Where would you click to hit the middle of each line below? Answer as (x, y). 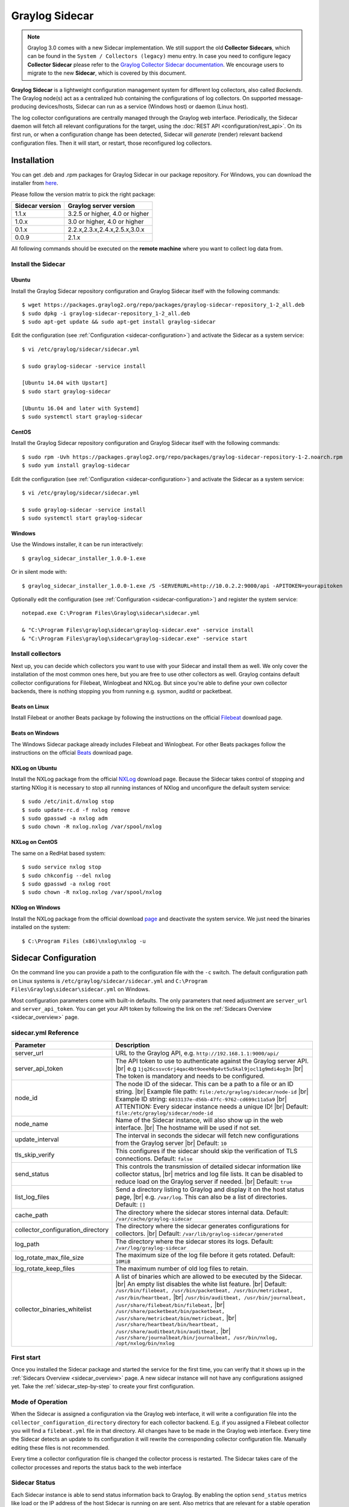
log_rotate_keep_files (45, 1268)
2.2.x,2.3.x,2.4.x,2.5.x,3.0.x (106, 229)
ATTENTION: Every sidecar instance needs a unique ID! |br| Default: (212, 1106)
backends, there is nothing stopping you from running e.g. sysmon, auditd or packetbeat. (122, 691)
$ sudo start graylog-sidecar (67, 391)
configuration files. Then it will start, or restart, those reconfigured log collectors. (112, 143)
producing (24, 107)
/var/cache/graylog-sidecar (154, 1219)
